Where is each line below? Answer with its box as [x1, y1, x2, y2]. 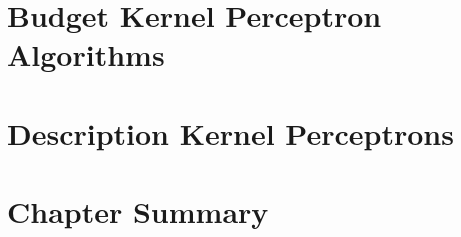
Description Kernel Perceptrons [7, 112, 454, 153]
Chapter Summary [7, 191, 269, 232]
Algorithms [7, 34, 165, 75]
